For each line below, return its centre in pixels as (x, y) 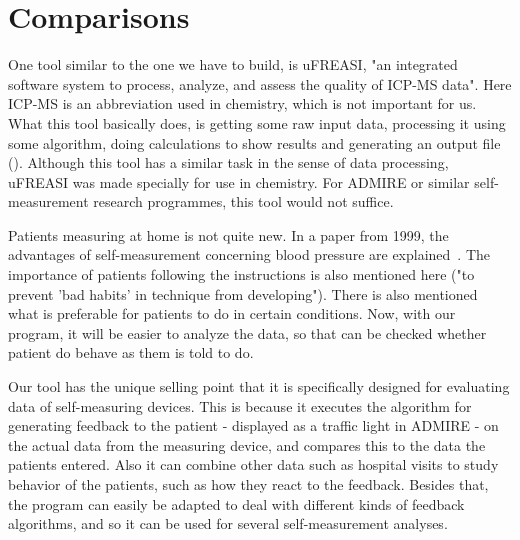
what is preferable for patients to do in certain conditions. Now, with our (232, 313)
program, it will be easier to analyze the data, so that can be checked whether (247, 332)
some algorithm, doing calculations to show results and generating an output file (254, 142)
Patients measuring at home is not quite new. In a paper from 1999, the (228, 234)
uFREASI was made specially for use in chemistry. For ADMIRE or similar (239, 181)
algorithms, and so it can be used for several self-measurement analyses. (228, 523)
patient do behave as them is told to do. (131, 352)
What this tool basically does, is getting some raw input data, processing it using (257, 122)
